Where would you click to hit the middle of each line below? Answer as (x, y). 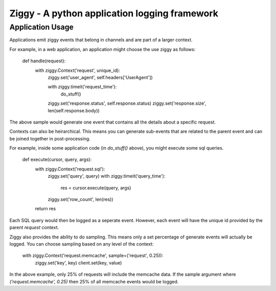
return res (45, 209)
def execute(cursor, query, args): (57, 160)
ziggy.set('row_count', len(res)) (80, 200)
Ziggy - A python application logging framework (114, 13)
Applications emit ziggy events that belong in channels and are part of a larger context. (101, 40)
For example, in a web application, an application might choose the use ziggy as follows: (102, 49)
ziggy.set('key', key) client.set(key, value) (78, 262)
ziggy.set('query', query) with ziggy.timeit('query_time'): (107, 176)
